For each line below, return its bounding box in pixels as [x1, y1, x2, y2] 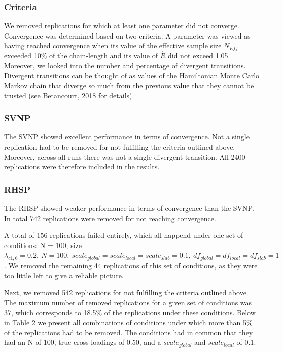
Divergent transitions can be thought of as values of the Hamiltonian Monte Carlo [4, 70, 260, 81]
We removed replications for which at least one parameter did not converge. [4, 20, 239, 31]
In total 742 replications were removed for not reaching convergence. [4, 213, 216, 223]
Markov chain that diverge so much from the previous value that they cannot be [4, 80, 254, 90]
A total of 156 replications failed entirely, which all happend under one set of [4, 230, 243, 240]
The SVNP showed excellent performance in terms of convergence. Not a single [4, 131, 250, 142]
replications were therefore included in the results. [4, 161, 160, 172]
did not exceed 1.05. [167, 50, 230, 61]
